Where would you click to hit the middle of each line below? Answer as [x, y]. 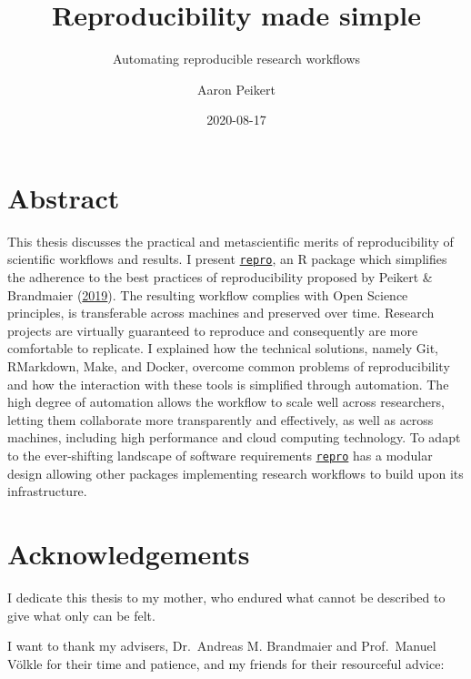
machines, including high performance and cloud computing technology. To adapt [234, 437]
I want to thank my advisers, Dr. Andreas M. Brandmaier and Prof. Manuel [222, 646]
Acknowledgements [129, 554]
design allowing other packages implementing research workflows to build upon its [235, 473]
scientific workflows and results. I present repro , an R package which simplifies [227, 259]
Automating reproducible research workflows [236, 59]
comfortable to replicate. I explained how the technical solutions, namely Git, [223, 348]
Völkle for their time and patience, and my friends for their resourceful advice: [226, 663]
